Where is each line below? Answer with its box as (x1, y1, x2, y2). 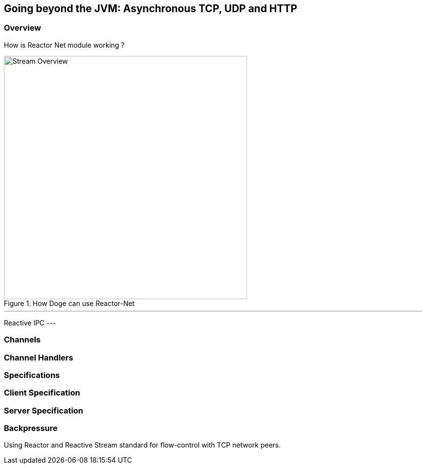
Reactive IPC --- (4, 318, 56, 327)
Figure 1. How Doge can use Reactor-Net (4, 299, 135, 307)
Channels (4, 335, 41, 345)
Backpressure (4, 423, 58, 433)
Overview (4, 23, 41, 33)
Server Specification (4, 405, 84, 415)
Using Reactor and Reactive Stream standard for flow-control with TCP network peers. (4, 441, 281, 450)
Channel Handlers (4, 352, 73, 362)
